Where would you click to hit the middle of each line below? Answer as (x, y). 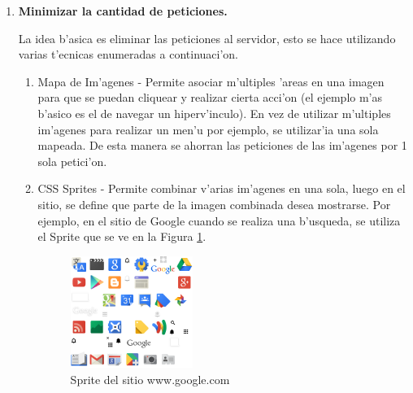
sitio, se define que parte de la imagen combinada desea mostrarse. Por (214, 204)
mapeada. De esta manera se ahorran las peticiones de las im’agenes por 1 (222, 145)
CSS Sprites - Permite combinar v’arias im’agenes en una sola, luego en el (222, 188)
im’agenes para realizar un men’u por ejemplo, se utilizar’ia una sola (208, 129)
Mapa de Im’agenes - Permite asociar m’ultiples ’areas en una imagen (211, 81)
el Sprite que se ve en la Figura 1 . (122, 236)
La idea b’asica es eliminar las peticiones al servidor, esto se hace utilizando (207, 38)
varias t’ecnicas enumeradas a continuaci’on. (128, 54)
